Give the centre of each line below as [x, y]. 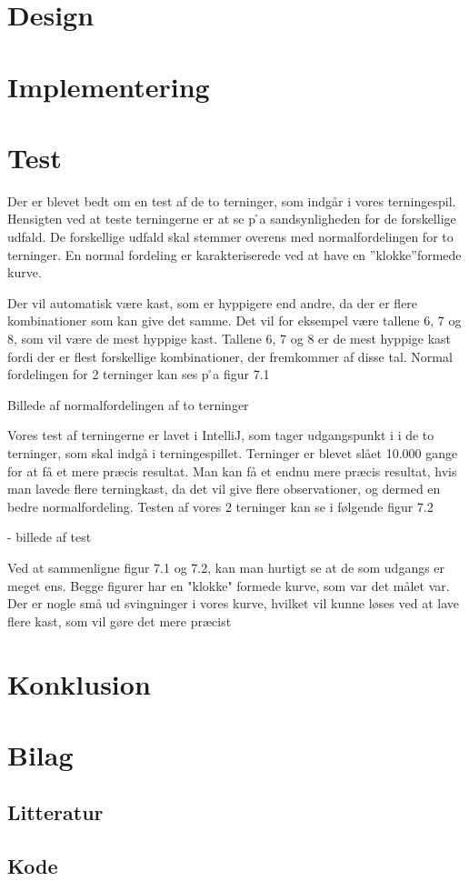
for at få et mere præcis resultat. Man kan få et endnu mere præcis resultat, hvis [232, 471]
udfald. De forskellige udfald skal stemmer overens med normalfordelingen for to [230, 237]
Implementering [109, 86]
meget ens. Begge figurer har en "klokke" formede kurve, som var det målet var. [229, 585]
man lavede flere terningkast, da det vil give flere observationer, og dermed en [224, 489]
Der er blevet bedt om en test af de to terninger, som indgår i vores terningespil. [232, 200]
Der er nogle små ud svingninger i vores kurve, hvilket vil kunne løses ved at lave [233, 603]
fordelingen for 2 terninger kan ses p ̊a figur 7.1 [139, 374]
